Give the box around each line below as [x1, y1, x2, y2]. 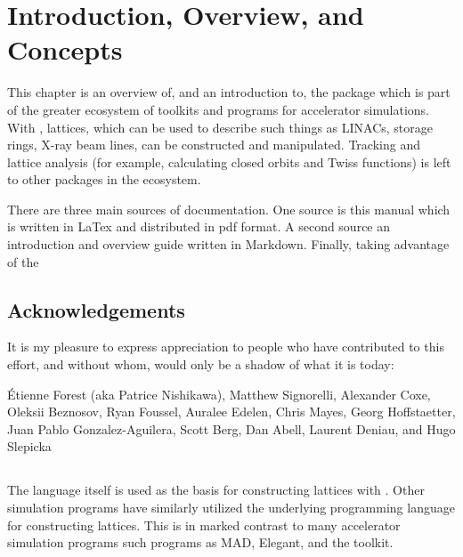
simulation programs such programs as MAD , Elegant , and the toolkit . [7, 533, 394, 552]
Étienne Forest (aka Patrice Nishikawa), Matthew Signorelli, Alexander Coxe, [7, 384, 431, 403]
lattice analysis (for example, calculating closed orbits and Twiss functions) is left [7, 152, 451, 171]
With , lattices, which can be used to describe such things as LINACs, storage [7, 117, 434, 136]
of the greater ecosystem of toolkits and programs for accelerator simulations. [7, 100, 429, 118]
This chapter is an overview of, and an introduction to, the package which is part [7, 83, 451, 101]
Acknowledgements [7, 295, 185, 323]
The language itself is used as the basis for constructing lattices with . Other [7, 480, 425, 499]
